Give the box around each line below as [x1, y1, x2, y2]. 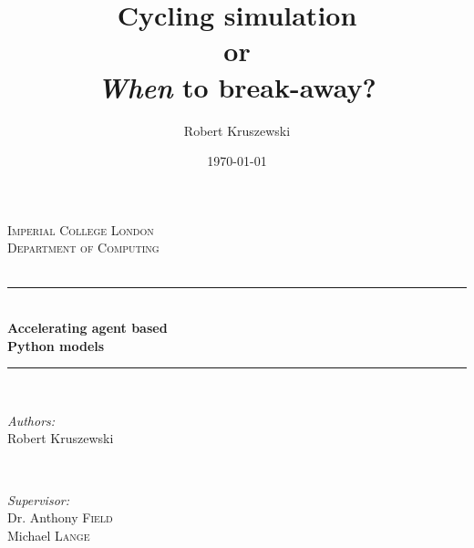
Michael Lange [7, 525, 90, 544]
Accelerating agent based [7, 318, 168, 337]
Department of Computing [7, 238, 160, 257]
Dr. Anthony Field [7, 508, 113, 527]
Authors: [7, 410, 56, 429]
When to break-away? [98, 67, 376, 106]
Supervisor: [7, 490, 69, 509]
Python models [7, 336, 105, 355]
